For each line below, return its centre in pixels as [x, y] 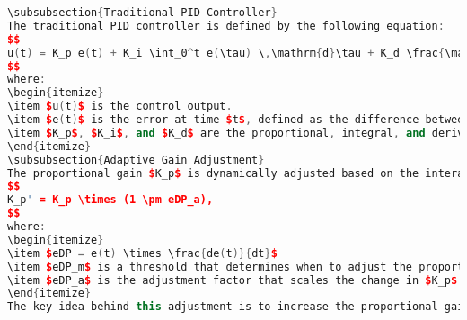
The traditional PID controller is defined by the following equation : [226, 26]
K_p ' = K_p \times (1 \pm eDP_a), [110, 200]
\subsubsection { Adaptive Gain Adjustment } [136, 160]
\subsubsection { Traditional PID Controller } [142, 13]
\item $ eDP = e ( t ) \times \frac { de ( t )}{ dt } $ [142, 253]
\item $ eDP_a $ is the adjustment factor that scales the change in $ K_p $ [233, 280]
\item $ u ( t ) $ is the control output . [120, 107]
